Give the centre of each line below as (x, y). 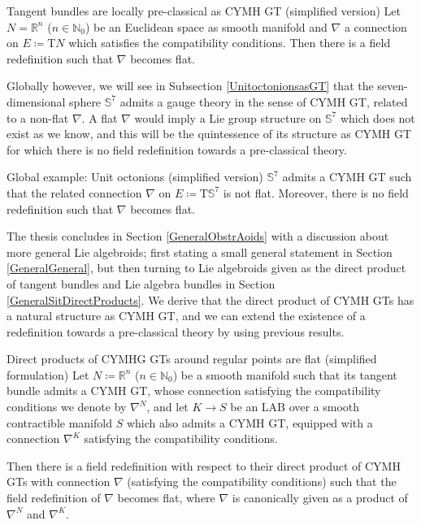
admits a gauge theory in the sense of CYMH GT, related (264, 101)
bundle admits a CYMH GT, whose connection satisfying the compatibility (194, 390)
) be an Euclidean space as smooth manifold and (206, 26)
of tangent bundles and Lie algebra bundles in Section (141, 283)
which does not (378, 117)
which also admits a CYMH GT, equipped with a (250, 422)
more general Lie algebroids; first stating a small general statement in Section (200, 252)
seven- (393, 86)
